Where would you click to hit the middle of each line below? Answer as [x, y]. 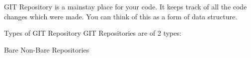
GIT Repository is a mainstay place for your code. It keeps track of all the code [125, 6]
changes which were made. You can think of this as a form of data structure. [121, 16]
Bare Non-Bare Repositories [47, 49]
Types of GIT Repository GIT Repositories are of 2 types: [93, 33]
